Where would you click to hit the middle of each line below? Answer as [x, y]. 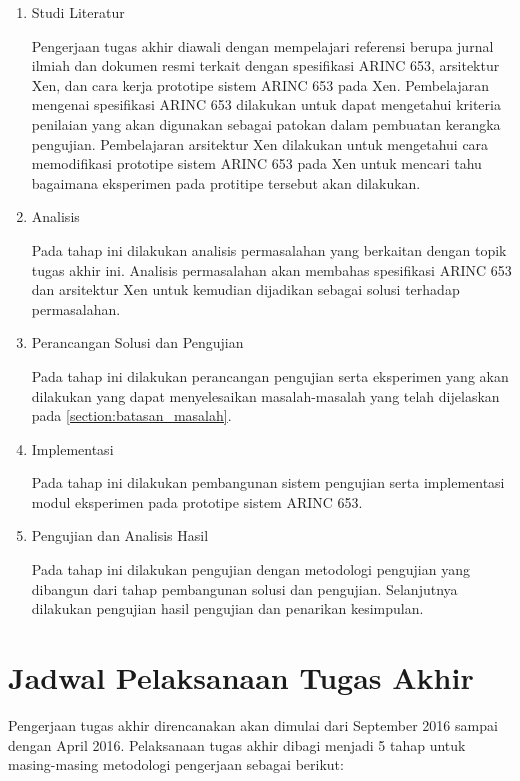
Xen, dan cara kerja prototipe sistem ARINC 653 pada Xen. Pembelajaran [260, 84]
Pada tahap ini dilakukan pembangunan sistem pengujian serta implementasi [268, 482]
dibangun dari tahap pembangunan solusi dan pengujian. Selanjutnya [244, 588]
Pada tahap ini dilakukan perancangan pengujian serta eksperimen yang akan [270, 375]
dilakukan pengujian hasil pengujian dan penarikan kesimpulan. [227, 608]
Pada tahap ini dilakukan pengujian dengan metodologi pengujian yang [250, 569]
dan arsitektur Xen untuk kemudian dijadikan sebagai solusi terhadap [245, 289]
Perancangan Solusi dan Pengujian [137, 342]
